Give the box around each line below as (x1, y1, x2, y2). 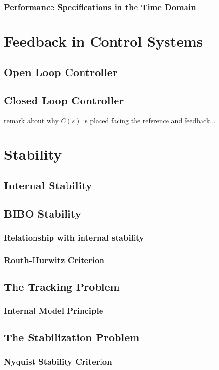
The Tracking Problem (4, 279, 120, 294)
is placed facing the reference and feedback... (83, 116, 216, 126)
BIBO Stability (4, 206, 82, 221)
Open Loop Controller (4, 64, 118, 79)
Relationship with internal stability (4, 231, 144, 243)
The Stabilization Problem (4, 330, 140, 345)
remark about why (4, 116, 59, 126)
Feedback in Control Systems (4, 31, 203, 51)
